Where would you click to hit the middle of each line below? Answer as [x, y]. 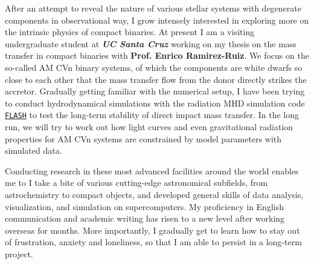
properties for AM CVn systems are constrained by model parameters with [143, 138]
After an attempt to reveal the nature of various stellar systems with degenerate [153, 8]
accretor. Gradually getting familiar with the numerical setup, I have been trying [155, 91]
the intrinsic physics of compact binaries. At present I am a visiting [130, 32]
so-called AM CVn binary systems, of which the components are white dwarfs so [154, 67]
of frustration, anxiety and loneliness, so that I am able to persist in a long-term [153, 242]
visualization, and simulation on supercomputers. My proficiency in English [144, 206]
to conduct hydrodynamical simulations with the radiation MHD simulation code [155, 103]
